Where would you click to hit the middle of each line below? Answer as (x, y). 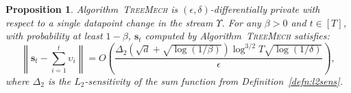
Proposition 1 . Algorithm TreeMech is (92, 9)
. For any (241, 22)
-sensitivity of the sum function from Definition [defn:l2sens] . (214, 80)
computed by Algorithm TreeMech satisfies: (237, 36)
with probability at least (54, 36)
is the (59, 80)
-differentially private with (265, 9)
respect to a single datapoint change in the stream (109, 22)
